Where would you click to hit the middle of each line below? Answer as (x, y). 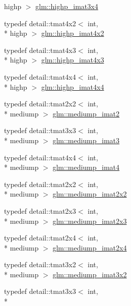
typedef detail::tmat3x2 (40, 264)
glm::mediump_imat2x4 (90, 247)
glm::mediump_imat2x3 (90, 221)
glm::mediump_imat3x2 (90, 274)
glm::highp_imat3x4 (67, 6)
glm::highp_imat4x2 (73, 33)
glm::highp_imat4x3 (73, 60)
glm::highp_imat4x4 (73, 86)
